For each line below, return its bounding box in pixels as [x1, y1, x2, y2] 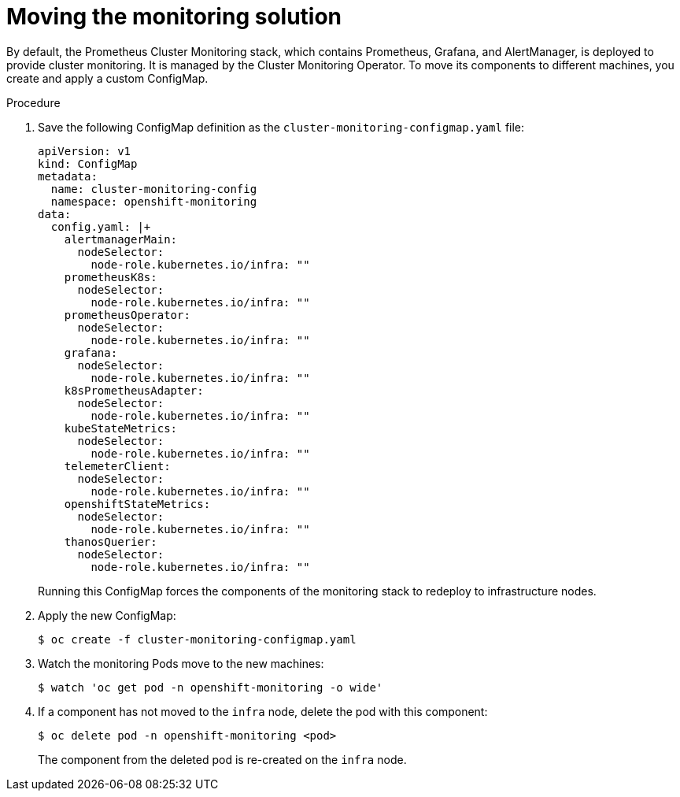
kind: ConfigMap [38, 157, 138, 170]
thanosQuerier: [64, 535, 157, 548]
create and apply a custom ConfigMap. [6, 71, 209, 85]
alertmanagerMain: [64, 232, 178, 246]
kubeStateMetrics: [64, 421, 178, 435]
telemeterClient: [64, 459, 171, 473]
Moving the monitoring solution [6, 3, 342, 30]
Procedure [6, 95, 61, 109]
